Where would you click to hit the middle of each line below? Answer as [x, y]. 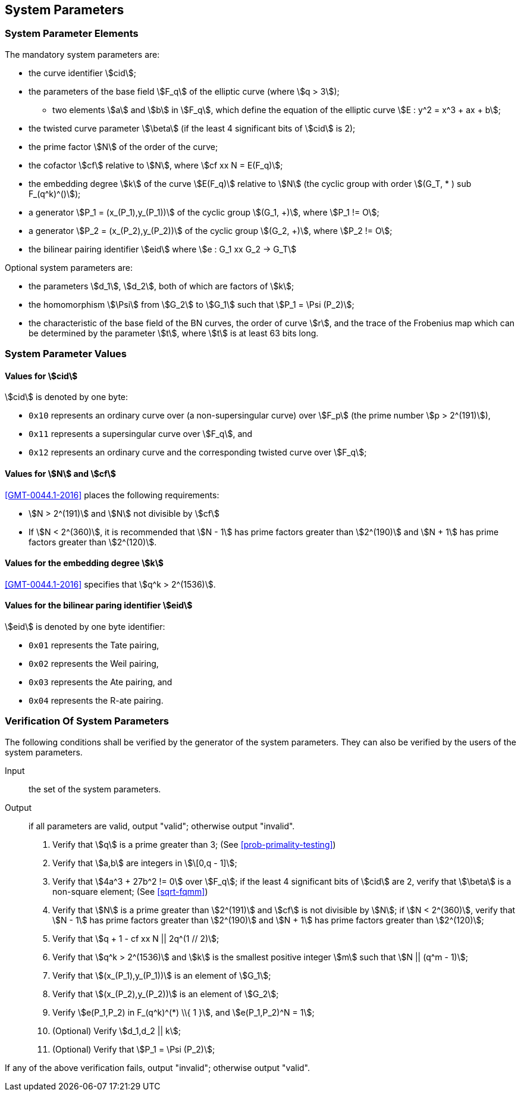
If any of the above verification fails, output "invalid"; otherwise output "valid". [157, 1067]
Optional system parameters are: [69, 267]
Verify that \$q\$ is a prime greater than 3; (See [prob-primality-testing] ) [194, 844]
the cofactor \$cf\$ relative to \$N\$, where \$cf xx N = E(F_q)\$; [156, 165]
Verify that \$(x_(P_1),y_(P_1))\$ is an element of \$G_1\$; [162, 975]
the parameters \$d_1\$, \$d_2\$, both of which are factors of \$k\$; [161, 286]
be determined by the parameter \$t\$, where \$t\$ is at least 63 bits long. [174, 333]
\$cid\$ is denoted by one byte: [67, 397]
